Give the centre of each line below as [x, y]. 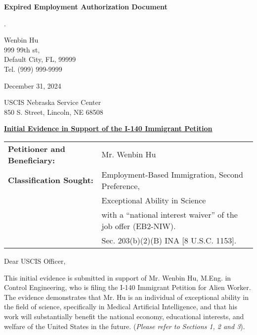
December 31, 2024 [33, 85]
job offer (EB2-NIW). [139, 226]
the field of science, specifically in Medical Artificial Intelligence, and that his [121, 307]
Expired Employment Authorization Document [86, 6]
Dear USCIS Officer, [35, 261]
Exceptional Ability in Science [154, 200]
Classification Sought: [51, 180]
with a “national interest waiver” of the [170, 214]
